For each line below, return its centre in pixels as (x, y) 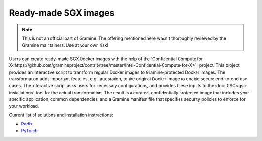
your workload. (24, 106)
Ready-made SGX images (62, 13)
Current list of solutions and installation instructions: (61, 115)
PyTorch (29, 130)
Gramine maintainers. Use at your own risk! (65, 45)
